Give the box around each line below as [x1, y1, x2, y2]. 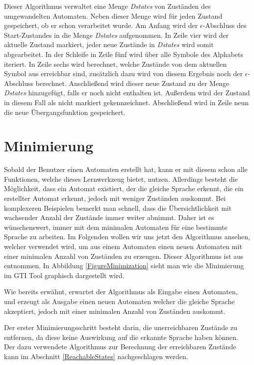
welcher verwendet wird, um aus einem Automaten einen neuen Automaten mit [4, 241, 242, 251]
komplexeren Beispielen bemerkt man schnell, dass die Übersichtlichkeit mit [4, 202, 232, 213]
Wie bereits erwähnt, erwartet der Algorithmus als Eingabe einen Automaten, [4, 286, 238, 297]
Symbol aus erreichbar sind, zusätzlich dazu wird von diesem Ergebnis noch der [4, 68, 243, 79]
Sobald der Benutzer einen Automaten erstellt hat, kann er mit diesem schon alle [4, 164, 248, 174]
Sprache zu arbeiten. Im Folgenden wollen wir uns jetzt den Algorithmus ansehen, [4, 231, 250, 242]
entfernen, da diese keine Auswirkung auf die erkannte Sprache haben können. [4, 332, 238, 342]
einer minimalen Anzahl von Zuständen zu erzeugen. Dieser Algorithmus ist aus [4, 251, 244, 261]
